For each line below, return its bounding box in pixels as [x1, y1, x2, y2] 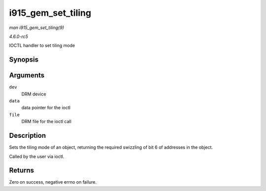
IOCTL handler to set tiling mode [9, 42, 75, 49]
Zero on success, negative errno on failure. [9, 179, 97, 185]
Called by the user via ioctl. [9, 153, 65, 159]
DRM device [21, 91, 46, 97]
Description [9, 131, 46, 140]
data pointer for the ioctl [21, 105, 71, 111]
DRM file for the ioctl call [21, 119, 71, 125]
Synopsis [9, 56, 39, 64]
